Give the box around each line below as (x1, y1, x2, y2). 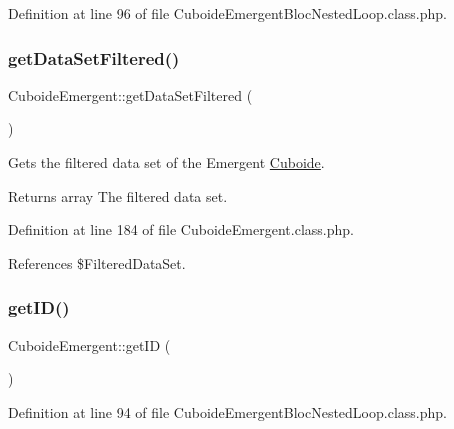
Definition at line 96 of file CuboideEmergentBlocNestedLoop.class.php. (8, 3, 447, 23)
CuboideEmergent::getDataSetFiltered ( (8, 84, 253, 105)
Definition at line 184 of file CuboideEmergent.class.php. (8, 219, 354, 240)
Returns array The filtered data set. (8, 185, 228, 206)
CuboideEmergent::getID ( (8, 334, 171, 355)
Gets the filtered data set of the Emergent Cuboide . (8, 152, 325, 172)
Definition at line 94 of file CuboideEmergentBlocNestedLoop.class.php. (8, 401, 447, 422)
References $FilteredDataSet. (8, 252, 186, 273)
